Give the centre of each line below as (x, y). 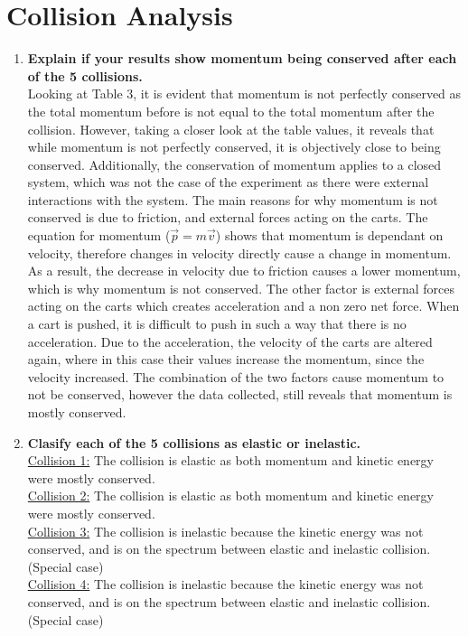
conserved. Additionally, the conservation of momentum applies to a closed (234, 164)
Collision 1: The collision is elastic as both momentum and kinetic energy (230, 460)
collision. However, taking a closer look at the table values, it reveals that (231, 129)
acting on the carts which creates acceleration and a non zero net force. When (243, 306)
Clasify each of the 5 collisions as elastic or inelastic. (194, 442)
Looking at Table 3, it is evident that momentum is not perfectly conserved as (244, 94)
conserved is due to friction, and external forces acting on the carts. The (228, 217)
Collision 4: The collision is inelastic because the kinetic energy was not (225, 584)
